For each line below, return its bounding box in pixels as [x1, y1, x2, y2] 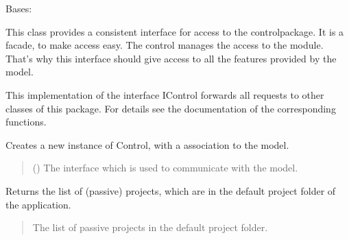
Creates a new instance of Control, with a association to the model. [5, 137, 289, 152]
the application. [5, 197, 71, 211]
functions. [5, 115, 47, 129]
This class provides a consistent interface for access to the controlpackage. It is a [5, 24, 344, 38]
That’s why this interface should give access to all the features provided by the [5, 51, 337, 65]
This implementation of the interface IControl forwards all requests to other [5, 87, 324, 101]
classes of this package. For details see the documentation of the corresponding [5, 101, 336, 115]
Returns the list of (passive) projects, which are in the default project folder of [5, 183, 336, 197]
